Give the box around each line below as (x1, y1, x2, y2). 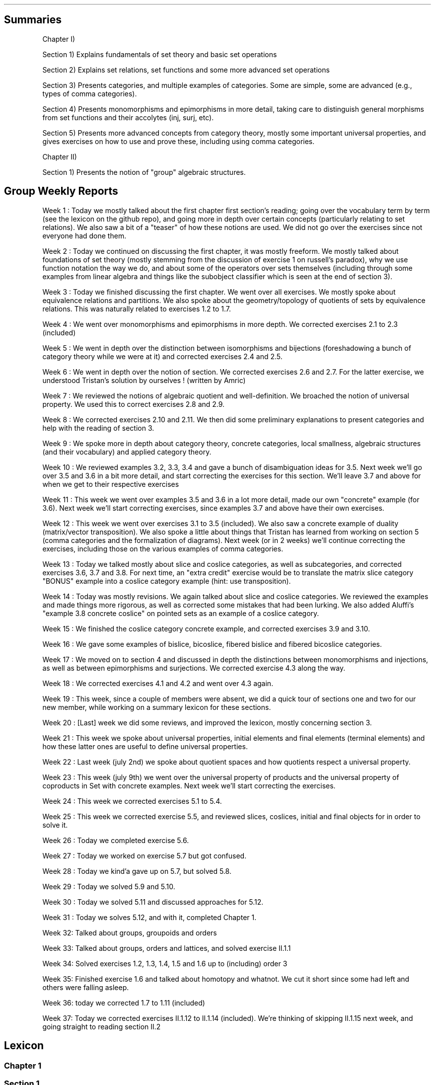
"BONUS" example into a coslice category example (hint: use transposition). (42, 576, 291, 585)
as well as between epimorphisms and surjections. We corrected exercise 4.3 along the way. (42, 663, 346, 672)
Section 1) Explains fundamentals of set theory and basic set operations (42, 50, 277, 59)
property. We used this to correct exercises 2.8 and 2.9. (42, 399, 225, 408)
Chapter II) (42, 152, 77, 161)
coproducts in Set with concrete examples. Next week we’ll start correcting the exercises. (42, 781, 336, 790)
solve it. (42, 820, 68, 829)
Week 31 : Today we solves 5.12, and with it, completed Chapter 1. (42, 913, 257, 922)
